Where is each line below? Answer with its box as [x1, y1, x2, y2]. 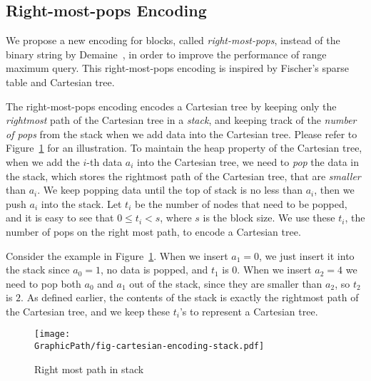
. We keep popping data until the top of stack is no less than [37, 182, 303, 197]
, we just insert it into [259, 248, 355, 263]
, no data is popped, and [100, 262, 208, 277]
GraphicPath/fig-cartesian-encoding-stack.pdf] [34, 341, 265, 352]
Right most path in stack [34, 361, 144, 376]
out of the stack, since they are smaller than [129, 276, 322, 291]
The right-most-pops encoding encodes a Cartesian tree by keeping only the [6, 98, 337, 113]
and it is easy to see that [6, 210, 114, 225]
